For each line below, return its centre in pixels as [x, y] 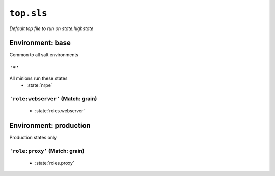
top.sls [29, 13]
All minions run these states [38, 78]
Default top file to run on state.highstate [51, 28]
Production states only [33, 137]
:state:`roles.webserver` [60, 111]
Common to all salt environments [44, 55]
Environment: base [40, 43]
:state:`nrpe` [40, 85]
